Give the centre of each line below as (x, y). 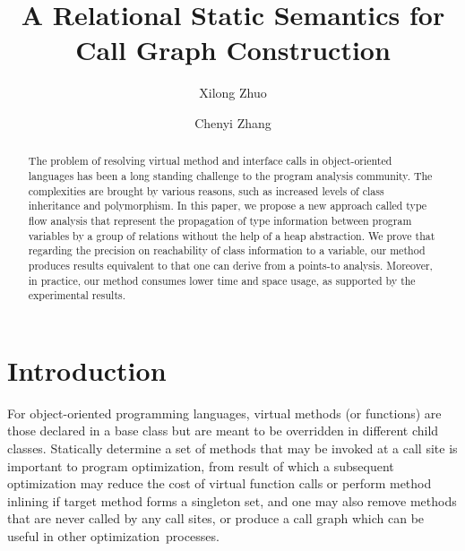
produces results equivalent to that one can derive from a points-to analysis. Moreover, (230, 265)
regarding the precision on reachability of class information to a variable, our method (227, 250)
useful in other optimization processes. (113, 535)
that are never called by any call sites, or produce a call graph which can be (216, 518)
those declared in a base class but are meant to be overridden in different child (223, 430)
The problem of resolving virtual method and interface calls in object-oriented (210, 161)
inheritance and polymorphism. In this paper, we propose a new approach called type (228, 206)
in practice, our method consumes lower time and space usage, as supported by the (222, 280)
